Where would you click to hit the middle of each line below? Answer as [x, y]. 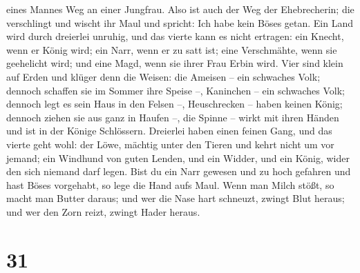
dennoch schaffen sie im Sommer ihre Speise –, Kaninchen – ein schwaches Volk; [176, 90]
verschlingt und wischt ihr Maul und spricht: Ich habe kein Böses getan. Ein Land [180, 22]
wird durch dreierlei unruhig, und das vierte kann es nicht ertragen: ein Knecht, [175, 36]
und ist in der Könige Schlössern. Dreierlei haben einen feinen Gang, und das [169, 131]
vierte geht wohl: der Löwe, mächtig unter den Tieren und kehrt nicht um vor [170, 144]
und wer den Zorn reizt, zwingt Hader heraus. [103, 211]
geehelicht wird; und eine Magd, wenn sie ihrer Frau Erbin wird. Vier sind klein [175, 63]
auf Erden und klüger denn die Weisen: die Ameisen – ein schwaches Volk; [163, 76]
